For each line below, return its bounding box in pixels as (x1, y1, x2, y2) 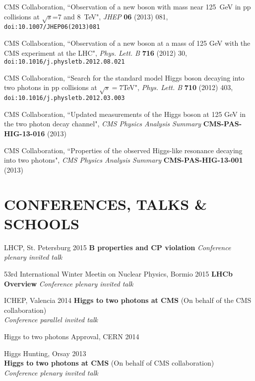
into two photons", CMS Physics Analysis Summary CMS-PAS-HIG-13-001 (4, 155, 243, 165)
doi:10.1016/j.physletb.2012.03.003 (4, 95, 125, 102)
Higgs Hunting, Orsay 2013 (4, 348, 86, 358)
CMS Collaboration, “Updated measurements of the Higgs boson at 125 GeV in (4, 108, 246, 119)
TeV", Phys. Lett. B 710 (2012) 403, (123, 82, 233, 93)
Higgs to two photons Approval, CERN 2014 (4, 331, 139, 341)
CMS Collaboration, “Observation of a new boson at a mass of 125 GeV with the (4, 38, 251, 48)
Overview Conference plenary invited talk (4, 278, 133, 288)
